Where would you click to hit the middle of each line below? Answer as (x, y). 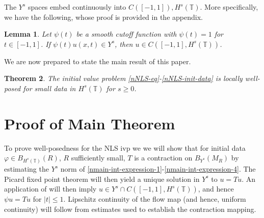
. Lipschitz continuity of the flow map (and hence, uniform (155, 199)
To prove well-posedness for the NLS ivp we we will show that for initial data (125, 147)
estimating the (27, 169)
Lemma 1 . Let (28, 34)
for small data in (49, 88)
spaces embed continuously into (77, 7)
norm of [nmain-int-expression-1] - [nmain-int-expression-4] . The (158, 169)
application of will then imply (50, 189)
